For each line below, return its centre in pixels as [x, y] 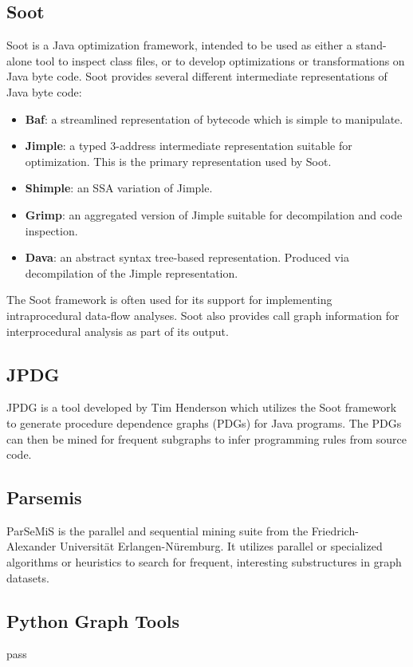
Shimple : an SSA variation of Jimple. [119, 188]
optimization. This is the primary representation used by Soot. [178, 161]
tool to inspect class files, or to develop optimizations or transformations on [220, 60]
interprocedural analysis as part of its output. [118, 331]
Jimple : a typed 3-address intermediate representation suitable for [189, 146]
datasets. [28, 577]
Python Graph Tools [93, 620]
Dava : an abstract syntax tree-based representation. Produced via [187, 257]
